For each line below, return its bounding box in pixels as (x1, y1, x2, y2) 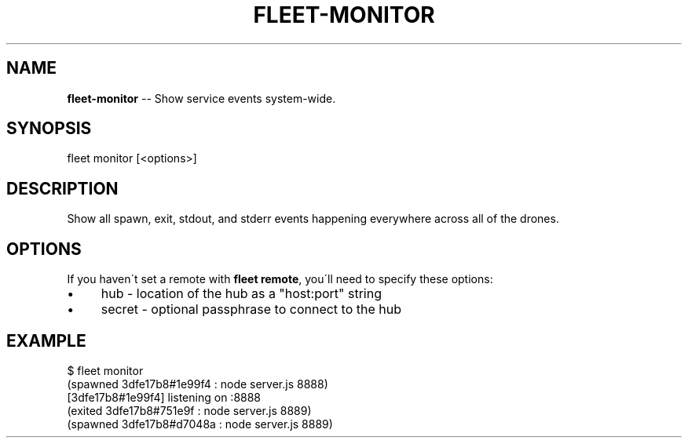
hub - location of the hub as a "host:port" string (101, 286, 382, 302)
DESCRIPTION (6, 178, 119, 198)
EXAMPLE (6, 330, 86, 351)
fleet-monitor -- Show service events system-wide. (67, 91, 336, 105)
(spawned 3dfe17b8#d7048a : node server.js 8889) (67, 417, 333, 431)
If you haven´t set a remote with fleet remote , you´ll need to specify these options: (67, 272, 493, 286)
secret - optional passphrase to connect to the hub (101, 301, 401, 318)
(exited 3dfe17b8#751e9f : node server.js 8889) (67, 403, 312, 417)
